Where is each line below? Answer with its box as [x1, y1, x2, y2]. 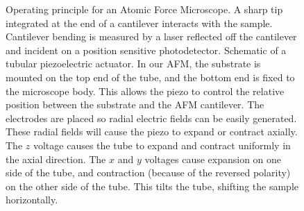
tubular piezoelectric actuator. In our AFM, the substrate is [6, 56, 261, 71]
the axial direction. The [6, 151, 106, 166]
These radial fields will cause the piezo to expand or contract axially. [6, 124, 298, 139]
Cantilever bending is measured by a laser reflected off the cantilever [6, 29, 297, 44]
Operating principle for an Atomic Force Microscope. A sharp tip [6, 2, 283, 16]
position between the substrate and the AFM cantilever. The [6, 97, 264, 112]
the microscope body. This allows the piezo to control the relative [6, 83, 285, 98]
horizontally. [6, 192, 58, 207]
